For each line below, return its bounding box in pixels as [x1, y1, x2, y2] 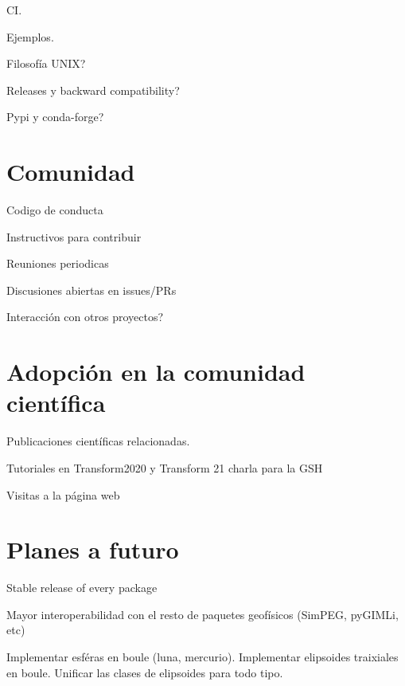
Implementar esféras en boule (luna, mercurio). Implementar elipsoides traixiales [6, 649, 399, 665]
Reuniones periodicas [6, 255, 109, 272]
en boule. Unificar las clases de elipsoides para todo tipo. [6, 664, 283, 680]
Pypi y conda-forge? [6, 108, 104, 125]
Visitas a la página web [6, 486, 120, 503]
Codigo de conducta [6, 202, 103, 218]
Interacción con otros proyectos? [6, 308, 164, 325]
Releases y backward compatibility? [6, 81, 180, 98]
